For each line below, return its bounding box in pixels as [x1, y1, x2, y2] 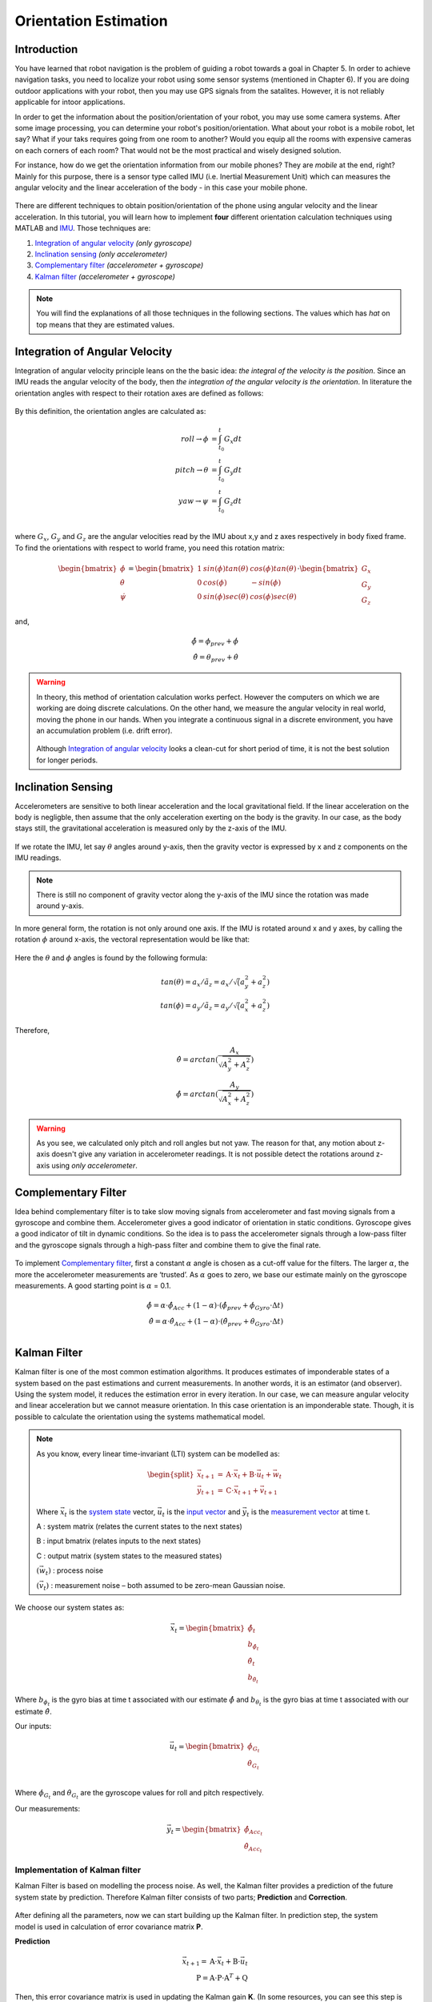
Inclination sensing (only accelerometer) [34, 249, 168, 259]
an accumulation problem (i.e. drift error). [36, 726, 173, 735]
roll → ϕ [180, 435, 209, 444]
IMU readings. [14, 853, 62, 862]
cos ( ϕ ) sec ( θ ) [249, 592, 297, 601]
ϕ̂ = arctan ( [176, 1090, 219, 1099]
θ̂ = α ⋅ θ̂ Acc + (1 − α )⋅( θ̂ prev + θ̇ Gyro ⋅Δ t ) [148, 1317, 284, 1328]
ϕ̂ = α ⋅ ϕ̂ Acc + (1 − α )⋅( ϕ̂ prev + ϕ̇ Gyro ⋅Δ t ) [146, 1301, 284, 1312]
